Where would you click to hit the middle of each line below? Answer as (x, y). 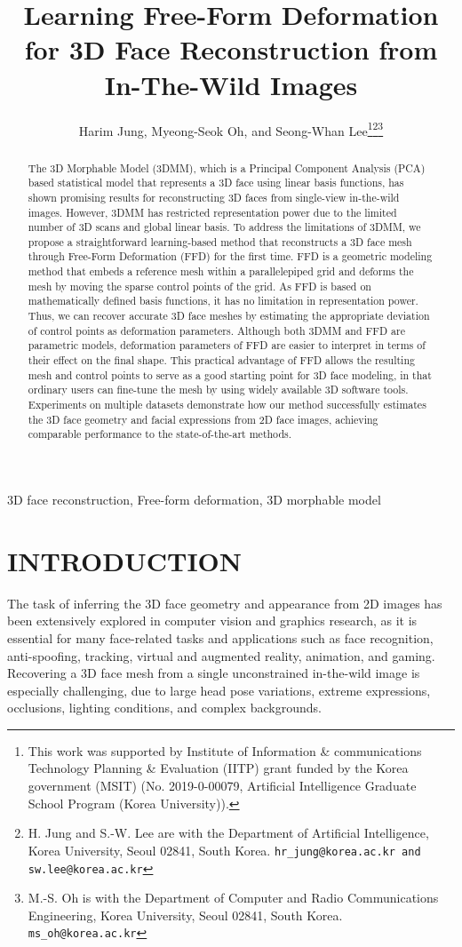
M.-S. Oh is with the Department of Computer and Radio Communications (233, 898)
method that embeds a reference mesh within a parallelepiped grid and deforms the (221, 271)
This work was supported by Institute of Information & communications (225, 750)
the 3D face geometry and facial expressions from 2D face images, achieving (203, 419)
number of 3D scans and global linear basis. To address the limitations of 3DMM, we (224, 227)
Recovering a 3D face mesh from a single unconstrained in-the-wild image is (214, 673)
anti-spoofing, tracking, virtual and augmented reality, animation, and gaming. (221, 655)
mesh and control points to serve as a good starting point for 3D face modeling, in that (230, 374)
